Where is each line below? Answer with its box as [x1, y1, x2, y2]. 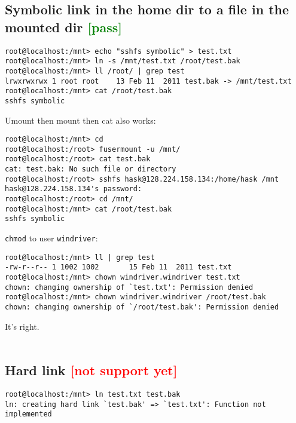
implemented [5, 410, 52, 419]
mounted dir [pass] [5, 17, 123, 36]
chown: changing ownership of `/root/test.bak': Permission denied [5, 302, 279, 311]
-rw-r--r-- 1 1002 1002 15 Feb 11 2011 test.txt [5, 263, 232, 272]
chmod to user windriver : [5, 232, 98, 244]
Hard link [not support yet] [5, 361, 178, 379]
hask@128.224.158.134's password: [5, 185, 142, 194]
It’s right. [5, 320, 39, 332]
